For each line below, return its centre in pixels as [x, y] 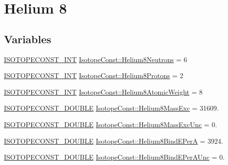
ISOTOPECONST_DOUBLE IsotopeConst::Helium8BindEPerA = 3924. [114, 140]
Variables [28, 39]
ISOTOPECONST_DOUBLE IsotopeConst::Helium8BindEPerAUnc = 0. [114, 157]
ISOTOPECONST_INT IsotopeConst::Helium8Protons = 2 [94, 75]
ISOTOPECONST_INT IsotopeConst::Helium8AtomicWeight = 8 [103, 91]
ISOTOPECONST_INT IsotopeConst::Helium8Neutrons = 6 [95, 59]
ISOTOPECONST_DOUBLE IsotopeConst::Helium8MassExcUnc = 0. [111, 124]
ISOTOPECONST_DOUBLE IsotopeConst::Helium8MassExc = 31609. [111, 108]
